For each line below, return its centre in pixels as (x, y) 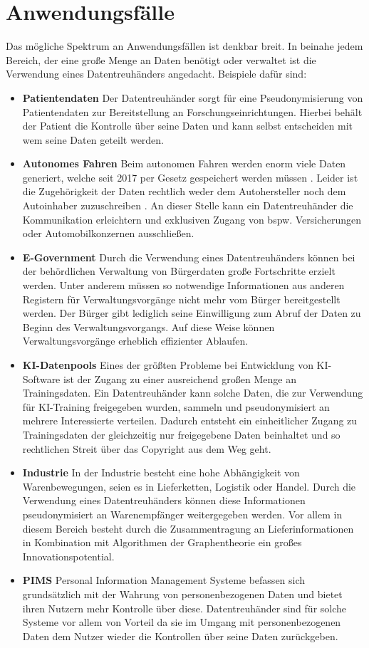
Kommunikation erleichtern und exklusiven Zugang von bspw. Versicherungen (192, 219)
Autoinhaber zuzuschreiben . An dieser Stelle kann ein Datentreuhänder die (188, 205)
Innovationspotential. (68, 556)
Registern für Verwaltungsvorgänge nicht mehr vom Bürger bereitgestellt (181, 299)
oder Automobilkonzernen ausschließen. (108, 233)
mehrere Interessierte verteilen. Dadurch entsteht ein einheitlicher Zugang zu (190, 420)
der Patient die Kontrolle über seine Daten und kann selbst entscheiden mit (187, 126)
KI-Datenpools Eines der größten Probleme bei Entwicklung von (168, 365)
